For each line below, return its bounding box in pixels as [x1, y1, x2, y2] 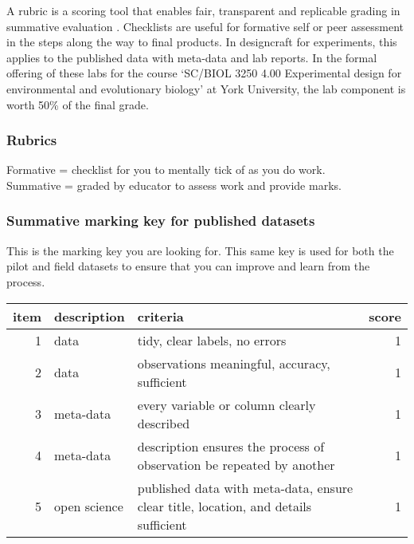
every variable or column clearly [137, 395, 316, 414]
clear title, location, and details [137, 496, 312, 515]
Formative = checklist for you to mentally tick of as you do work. [6, 161, 326, 178]
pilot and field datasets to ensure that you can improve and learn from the [6, 258, 370, 274]
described [137, 413, 190, 432]
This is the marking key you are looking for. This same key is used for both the [6, 242, 394, 258]
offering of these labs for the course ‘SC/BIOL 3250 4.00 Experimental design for [6, 65, 402, 81]
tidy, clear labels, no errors [137, 330, 287, 349]
